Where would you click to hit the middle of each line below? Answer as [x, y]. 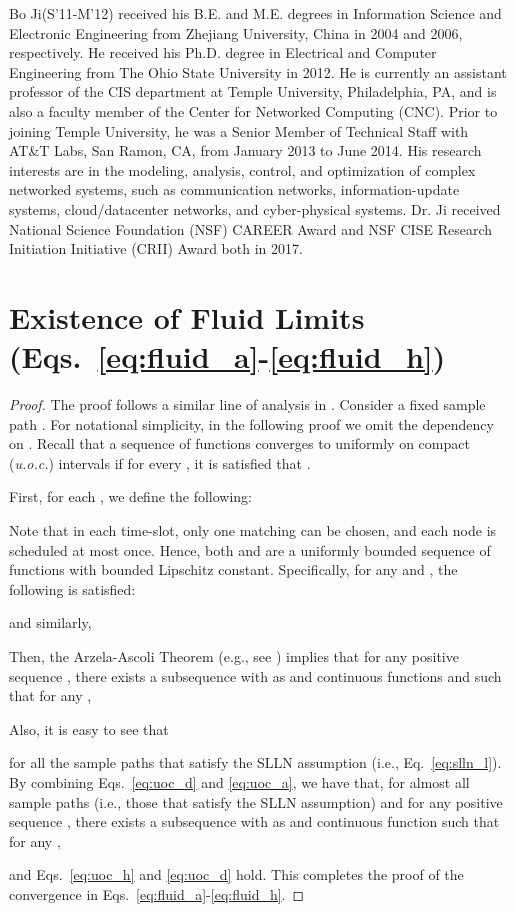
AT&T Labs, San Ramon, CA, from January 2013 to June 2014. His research [245, 150]
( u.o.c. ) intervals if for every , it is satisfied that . [160, 462]
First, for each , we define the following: [131, 496]
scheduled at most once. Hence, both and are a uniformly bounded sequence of [250, 549]
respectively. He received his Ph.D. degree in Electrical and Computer [223, 52]
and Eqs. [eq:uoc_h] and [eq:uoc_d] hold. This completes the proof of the [236, 874]
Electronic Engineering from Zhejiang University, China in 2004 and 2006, [236, 32]
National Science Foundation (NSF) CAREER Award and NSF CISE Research [250, 228]
